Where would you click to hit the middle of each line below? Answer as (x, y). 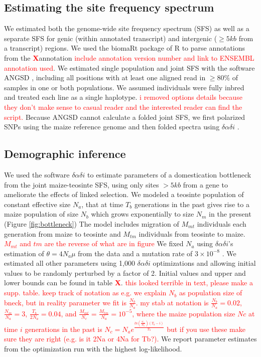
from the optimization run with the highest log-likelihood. (93, 348)
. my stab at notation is (172, 302)
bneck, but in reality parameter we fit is (66, 302)
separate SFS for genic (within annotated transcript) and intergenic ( (111, 38)
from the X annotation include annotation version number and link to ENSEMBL (129, 57)
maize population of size (41, 214)
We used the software (37, 174)
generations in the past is (63, 329)
